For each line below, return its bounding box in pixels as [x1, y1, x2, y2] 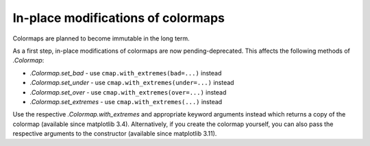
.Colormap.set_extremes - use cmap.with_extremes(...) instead [29, 97, 223, 106]
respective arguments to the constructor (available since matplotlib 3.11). [12, 130, 217, 138]
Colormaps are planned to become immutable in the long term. [12, 34, 190, 42]
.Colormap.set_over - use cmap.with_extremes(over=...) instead [29, 88, 227, 96]
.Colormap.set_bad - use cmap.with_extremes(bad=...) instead [29, 69, 222, 77]
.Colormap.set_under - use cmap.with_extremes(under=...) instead [29, 79, 234, 87]
